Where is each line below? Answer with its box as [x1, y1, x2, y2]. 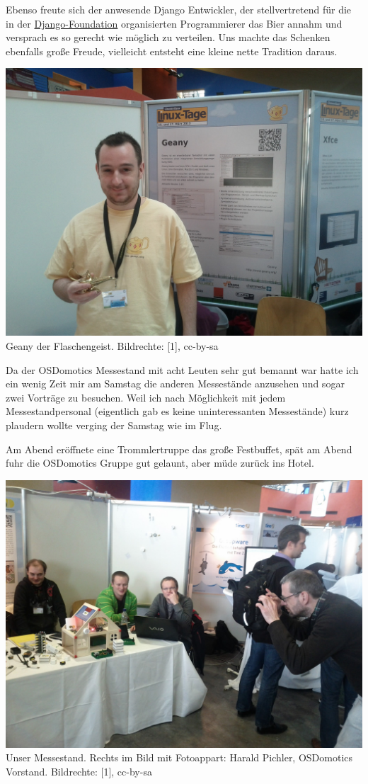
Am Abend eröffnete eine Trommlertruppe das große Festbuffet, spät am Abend [6, 441, 352, 456]
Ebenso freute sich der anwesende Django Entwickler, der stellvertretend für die [6, 2, 352, 16]
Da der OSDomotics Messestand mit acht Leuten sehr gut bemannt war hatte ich [6, 362, 359, 377]
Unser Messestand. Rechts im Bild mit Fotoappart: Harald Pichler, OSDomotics [6, 750, 353, 765]
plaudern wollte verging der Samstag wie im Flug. [6, 417, 222, 432]
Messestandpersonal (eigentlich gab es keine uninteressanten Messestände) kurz [6, 404, 349, 419]
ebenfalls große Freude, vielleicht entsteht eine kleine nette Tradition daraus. [6, 43, 338, 58]
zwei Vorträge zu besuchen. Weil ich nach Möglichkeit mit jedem [6, 390, 286, 404]
